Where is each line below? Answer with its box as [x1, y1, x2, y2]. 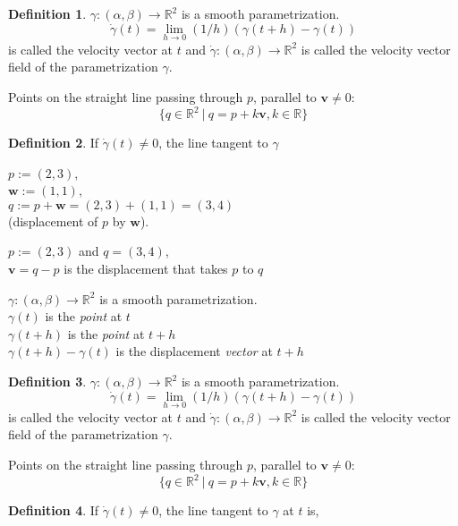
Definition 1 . [8, 4, 87, 22]
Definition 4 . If [8, 501, 99, 520]
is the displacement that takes [64, 259, 228, 278]
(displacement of [8, 211, 98, 230]
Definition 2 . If [8, 133, 99, 152]
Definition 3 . [8, 372, 87, 391]
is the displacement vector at [115, 342, 273, 361]
